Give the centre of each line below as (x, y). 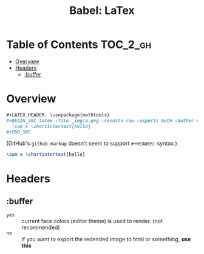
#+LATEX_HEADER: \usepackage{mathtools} (58, 115)
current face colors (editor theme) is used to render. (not (92, 221)
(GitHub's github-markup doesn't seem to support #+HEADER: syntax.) (92, 144)
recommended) (41, 227)
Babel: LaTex (102, 11)
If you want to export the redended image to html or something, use (106, 239)
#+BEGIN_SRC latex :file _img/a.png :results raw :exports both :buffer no (104, 121)
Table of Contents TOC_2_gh (79, 45)
